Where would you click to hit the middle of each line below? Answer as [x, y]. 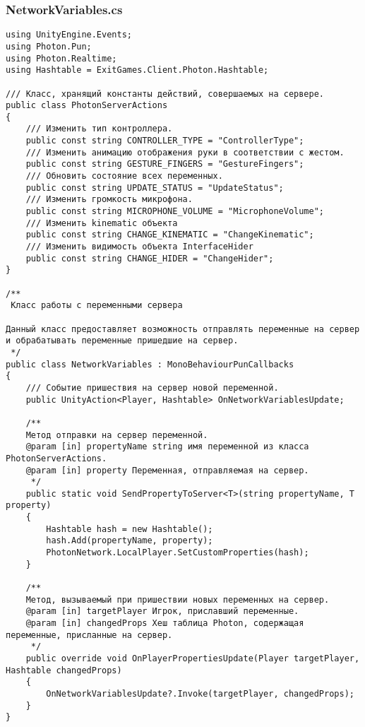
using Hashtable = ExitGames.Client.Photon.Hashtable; [137, 70]
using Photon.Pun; [49, 46]
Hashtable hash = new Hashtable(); [130, 529]
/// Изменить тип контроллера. [99, 129]
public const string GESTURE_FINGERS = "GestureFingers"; [165, 164]
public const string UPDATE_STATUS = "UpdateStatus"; [155, 188]
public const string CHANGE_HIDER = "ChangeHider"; [150, 258]
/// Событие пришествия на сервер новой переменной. [152, 388]
